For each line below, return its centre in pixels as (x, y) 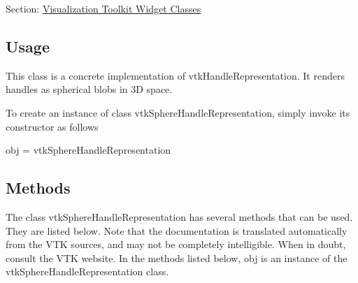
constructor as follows (52, 126)
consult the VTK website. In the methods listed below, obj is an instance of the (177, 257)
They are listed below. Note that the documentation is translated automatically (177, 230)
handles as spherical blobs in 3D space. (89, 89)
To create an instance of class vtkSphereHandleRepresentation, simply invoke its (178, 112)
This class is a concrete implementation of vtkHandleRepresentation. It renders (175, 75)
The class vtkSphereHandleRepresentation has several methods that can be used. (179, 216)
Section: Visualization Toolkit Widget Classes (103, 8)
